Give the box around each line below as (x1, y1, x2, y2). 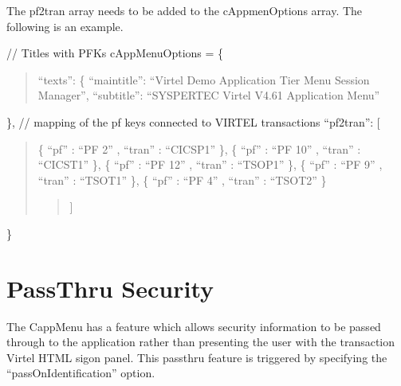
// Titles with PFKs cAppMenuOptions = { (6, 45, 224, 61)
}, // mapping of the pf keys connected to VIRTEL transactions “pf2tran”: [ (6, 113, 380, 130)
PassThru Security (6, 271, 214, 304)
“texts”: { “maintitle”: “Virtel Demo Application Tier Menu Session (37, 71, 370, 88)
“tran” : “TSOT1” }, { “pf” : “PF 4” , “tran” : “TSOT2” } (37, 171, 327, 188)
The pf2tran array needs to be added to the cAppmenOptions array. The (6, 2, 363, 18)
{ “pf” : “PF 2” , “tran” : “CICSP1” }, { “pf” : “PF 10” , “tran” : (37, 140, 361, 157)
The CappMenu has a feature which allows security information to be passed (6, 318, 381, 334)
